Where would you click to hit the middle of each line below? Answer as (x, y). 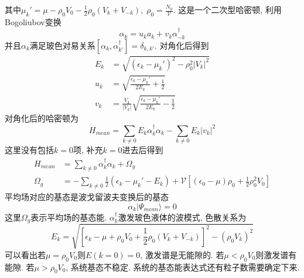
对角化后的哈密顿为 (42, 118)
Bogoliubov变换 (33, 21)
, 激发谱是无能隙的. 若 (182, 254)
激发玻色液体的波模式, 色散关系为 (182, 217)
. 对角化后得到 (182, 45)
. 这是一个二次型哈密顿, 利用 (227, 9)
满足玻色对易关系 (62, 45)
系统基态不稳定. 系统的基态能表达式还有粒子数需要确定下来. (185, 267)
